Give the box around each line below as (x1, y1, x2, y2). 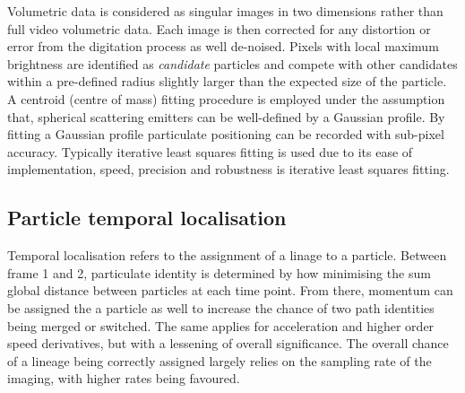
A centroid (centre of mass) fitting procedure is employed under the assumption (7, 89, 445, 108)
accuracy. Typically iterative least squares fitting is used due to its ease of (7, 142, 413, 161)
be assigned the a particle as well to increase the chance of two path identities (7, 298, 435, 317)
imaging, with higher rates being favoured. (7, 369, 240, 388)
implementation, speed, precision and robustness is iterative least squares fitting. (7, 160, 450, 179)
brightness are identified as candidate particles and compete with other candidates (7, 54, 458, 73)
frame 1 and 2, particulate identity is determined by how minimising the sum (7, 263, 431, 282)
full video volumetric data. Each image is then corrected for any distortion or (7, 19, 431, 38)
